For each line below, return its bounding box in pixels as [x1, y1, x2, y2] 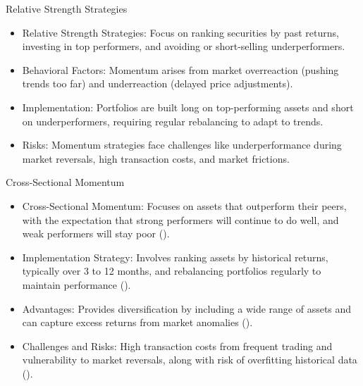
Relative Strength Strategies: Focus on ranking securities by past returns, [22, 25, 339, 39]
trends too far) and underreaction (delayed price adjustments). [22, 76, 293, 91]
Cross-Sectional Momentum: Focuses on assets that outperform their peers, [22, 198, 347, 213]
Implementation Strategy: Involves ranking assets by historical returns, [22, 249, 328, 264]
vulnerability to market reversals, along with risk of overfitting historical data [22, 352, 357, 367]
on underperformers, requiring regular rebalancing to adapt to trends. [22, 113, 324, 128]
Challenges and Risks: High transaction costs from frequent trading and [22, 338, 333, 353]
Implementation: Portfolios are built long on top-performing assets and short [22, 99, 354, 114]
